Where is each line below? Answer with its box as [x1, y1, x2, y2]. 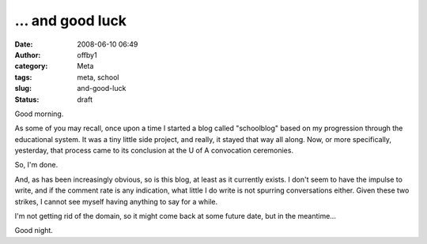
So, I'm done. [14, 160, 59, 170]
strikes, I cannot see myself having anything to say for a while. [14, 197, 217, 206]
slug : [14, 84, 32, 93]
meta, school [77, 72, 119, 82]
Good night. [14, 226, 53, 235]
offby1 [77, 50, 98, 59]
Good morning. [14, 109, 64, 118]
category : [14, 62, 48, 71]
